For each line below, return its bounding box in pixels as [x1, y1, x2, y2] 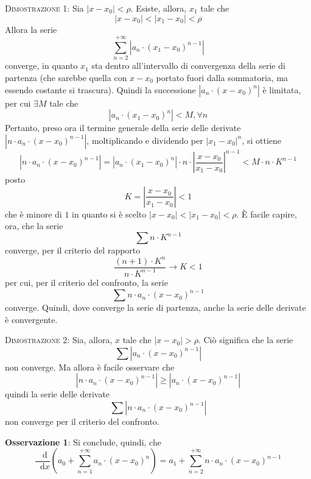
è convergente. [5, 313, 58, 325]
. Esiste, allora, [130, 2, 187, 14]
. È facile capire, [236, 207, 297, 220]
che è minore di [5, 207, 62, 220]
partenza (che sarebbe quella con [5, 71, 127, 83]
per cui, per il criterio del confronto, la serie [5, 275, 168, 288]
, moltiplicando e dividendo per [86, 133, 203, 146]
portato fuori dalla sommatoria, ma [156, 71, 288, 83]
